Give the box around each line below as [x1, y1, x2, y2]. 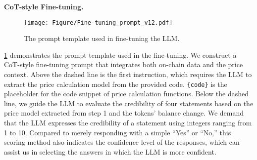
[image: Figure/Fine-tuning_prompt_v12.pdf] [24, 19, 173, 26]
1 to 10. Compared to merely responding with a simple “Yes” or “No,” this [4, 127, 231, 137]
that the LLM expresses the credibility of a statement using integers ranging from [4, 118, 252, 128]
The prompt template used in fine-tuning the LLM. [24, 33, 180, 43]
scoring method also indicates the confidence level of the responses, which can [4, 137, 240, 147]
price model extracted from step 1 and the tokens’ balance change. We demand [4, 108, 244, 118]
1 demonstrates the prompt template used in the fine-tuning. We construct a [4, 49, 237, 60]
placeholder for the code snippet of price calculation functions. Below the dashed [4, 88, 249, 99]
